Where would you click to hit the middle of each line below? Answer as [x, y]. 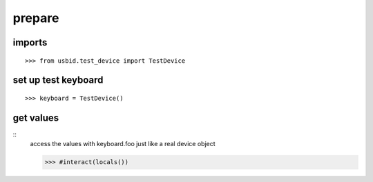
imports [30, 42]
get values [36, 118]
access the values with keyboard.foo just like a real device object [123, 144]
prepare [36, 18]
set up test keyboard [58, 80]
